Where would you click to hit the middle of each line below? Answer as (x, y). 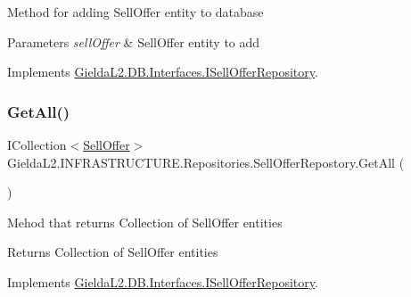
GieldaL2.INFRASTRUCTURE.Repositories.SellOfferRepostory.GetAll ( (206, 162)
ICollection (37, 144)
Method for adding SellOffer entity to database (136, 12)
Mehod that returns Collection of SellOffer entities (145, 222)
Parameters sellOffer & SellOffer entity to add (134, 41)
